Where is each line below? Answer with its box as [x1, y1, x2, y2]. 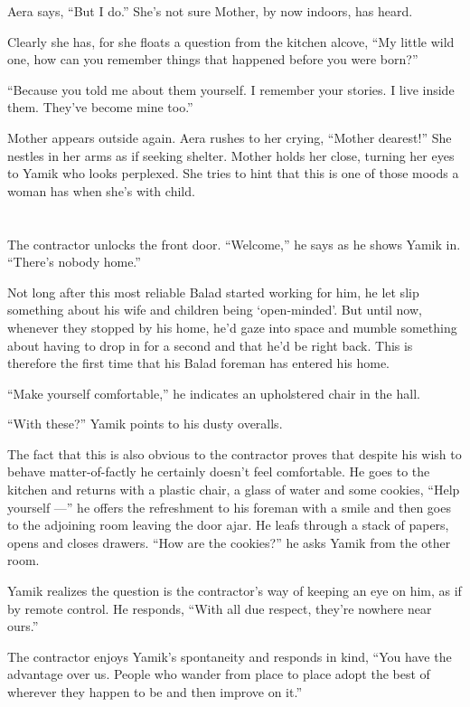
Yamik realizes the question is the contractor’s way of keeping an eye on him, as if [7, 581, 462, 600]
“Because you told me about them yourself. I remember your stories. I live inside [7, 80, 455, 99]
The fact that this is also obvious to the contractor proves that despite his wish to [7, 444, 462, 463]
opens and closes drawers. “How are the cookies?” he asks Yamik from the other [7, 533, 451, 551]
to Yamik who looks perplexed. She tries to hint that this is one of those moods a [7, 164, 459, 183]
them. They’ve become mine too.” [7, 98, 193, 117]
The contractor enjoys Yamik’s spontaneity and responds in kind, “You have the [7, 646, 452, 665]
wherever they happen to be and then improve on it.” [7, 683, 303, 701]
